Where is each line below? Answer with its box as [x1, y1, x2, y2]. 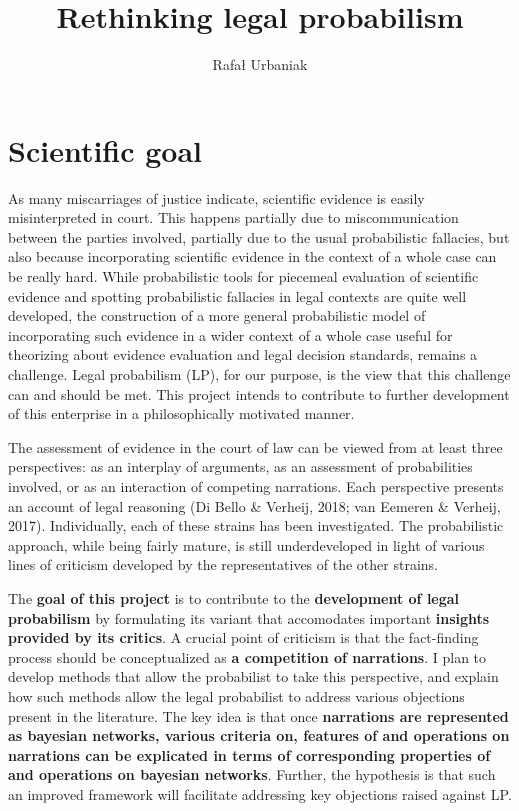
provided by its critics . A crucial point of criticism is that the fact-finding [8, 627, 479, 648]
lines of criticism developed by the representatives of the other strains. [8, 554, 438, 575]
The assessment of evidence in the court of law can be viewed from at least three [8, 436, 503, 457]
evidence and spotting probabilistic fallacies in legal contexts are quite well [8, 285, 467, 306]
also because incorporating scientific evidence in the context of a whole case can [8, 246, 497, 267]
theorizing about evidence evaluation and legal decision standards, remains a [8, 344, 478, 365]
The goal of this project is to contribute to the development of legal [8, 587, 460, 608]
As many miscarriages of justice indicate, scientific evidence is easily [8, 187, 425, 208]
